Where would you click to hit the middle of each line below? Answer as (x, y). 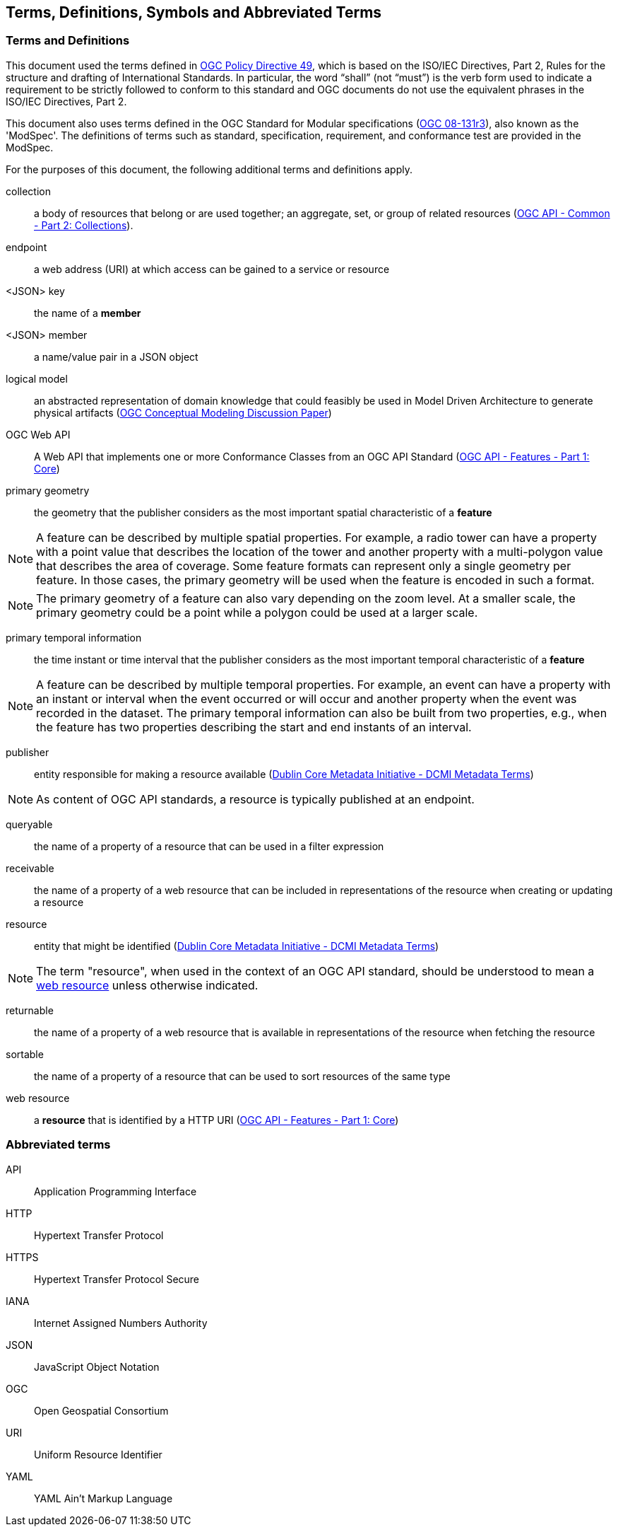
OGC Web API (38, 434)
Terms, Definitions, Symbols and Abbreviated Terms (194, 12)
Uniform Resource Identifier (98, 1454)
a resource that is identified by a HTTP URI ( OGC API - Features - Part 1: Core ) (216, 1120)
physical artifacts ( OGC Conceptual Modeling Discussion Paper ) (183, 412)
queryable (29, 824)
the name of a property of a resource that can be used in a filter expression (209, 846)
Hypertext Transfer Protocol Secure (117, 1279)
